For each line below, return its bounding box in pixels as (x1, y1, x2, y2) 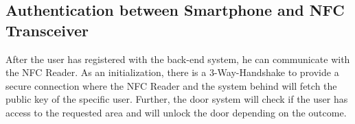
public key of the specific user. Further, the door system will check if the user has (5, 92, 348, 106)
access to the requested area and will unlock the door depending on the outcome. (5, 105, 347, 119)
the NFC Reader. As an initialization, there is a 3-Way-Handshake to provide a (5, 65, 339, 79)
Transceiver (5, 19, 89, 40)
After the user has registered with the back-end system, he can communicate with (5, 51, 350, 66)
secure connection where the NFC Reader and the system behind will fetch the (5, 78, 337, 92)
